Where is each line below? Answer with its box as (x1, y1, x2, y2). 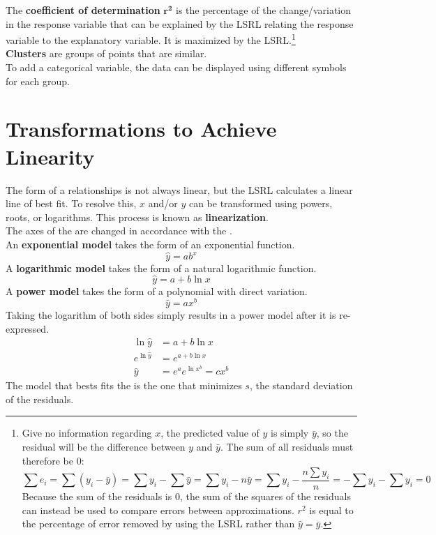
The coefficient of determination (6, 3, 160, 17)
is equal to (309, 502, 354, 517)
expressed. (6, 322, 50, 336)
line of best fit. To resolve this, (6, 196, 137, 211)
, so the (316, 425, 348, 440)
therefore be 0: (22, 453, 84, 467)
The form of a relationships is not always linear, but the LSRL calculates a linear (6, 182, 353, 197)
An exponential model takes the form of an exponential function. (6, 236, 295, 251)
